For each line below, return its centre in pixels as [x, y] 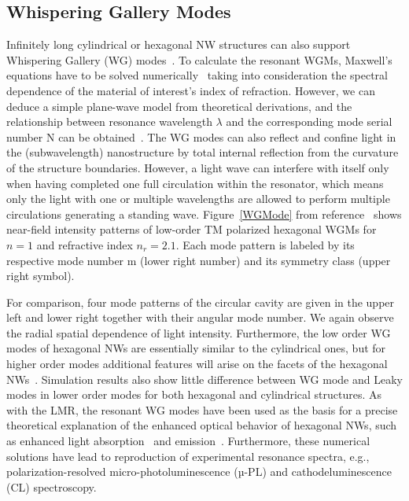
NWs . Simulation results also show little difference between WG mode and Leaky [204, 379]
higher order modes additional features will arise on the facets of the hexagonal [197, 364]
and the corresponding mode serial [309, 122]
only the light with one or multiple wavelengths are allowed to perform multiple [198, 199]
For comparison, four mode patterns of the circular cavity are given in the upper [201, 302]
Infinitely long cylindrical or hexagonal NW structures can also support [179, 44]
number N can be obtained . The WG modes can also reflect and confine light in [201, 136]
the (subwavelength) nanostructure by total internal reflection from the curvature [203, 152]
